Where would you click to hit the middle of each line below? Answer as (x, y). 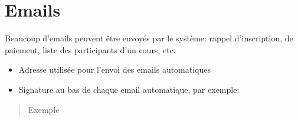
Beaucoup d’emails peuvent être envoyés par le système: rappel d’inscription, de (149, 38)
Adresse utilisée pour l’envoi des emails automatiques (115, 69)
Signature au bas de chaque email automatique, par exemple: (129, 89)
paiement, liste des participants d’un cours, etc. (90, 49)
